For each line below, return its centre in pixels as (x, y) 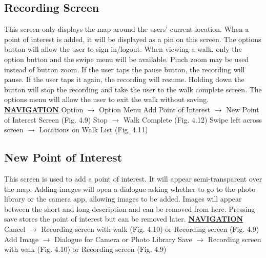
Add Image (22, 239)
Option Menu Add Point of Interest (155, 109)
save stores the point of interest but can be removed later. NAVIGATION (124, 219)
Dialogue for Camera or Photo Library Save (123, 239)
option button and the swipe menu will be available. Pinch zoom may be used (127, 59)
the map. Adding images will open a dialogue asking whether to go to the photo (130, 188)
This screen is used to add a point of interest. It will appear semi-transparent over (133, 178)
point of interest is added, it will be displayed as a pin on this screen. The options (133, 39)
